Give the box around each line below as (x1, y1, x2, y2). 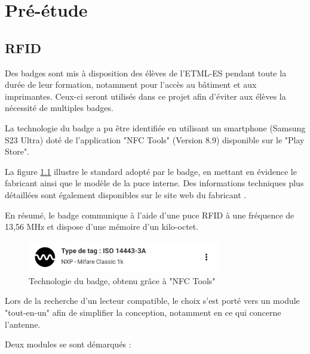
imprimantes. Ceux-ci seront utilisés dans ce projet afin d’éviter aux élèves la (5, 90, 286, 102)
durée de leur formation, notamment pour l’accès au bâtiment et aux (5, 78, 257, 91)
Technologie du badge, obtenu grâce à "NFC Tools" (29, 274, 216, 287)
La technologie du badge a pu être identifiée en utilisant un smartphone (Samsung (5, 121, 306, 134)
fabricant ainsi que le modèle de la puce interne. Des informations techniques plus (5, 177, 304, 189)
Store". (5, 145, 30, 158)
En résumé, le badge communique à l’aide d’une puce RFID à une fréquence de (5, 208, 294, 221)
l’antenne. (5, 318, 41, 330)
